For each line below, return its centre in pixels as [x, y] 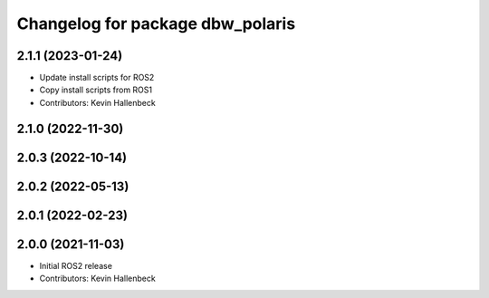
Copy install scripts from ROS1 [96, 90]
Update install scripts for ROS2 [97, 78]
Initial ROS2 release [76, 265]
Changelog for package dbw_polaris [156, 24]
